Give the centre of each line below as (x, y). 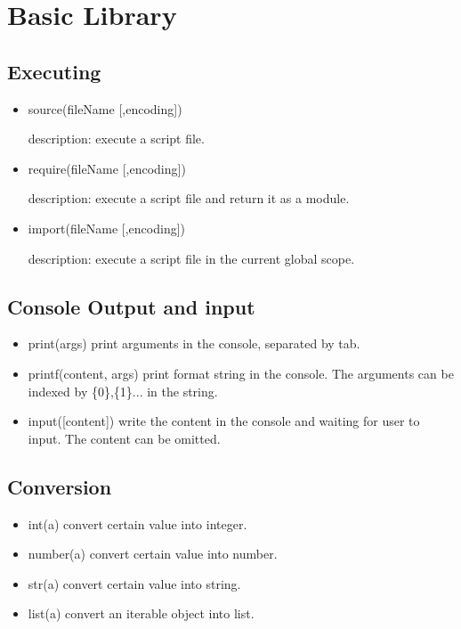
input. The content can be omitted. (124, 438)
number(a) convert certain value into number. (153, 554)
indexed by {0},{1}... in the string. (123, 391)
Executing (54, 71)
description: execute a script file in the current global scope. (191, 258)
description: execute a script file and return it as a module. (189, 198)
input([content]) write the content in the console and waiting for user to (224, 421)
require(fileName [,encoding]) (107, 168)
